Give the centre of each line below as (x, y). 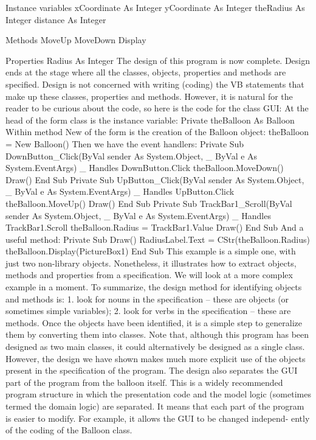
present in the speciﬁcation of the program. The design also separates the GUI (152, 370)
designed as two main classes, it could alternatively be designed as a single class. (155, 347)
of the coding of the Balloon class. (69, 430)
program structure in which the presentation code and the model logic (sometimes (158, 394)
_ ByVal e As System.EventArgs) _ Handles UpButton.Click (120, 191)
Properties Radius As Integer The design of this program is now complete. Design (158, 60)
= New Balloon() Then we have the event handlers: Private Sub (125, 143)
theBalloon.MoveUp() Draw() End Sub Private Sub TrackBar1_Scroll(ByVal (149, 203)
